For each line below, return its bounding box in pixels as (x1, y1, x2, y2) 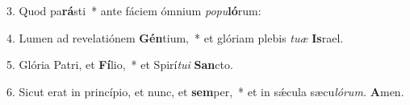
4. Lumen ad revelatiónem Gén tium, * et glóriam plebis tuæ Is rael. (6, 29, 344, 46)
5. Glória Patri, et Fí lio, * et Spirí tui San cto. (6, 56, 233, 73)
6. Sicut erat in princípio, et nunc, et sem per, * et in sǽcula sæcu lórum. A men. (6, 83, 404, 99)
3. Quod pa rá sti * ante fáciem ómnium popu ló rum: (6, 2, 261, 18)
